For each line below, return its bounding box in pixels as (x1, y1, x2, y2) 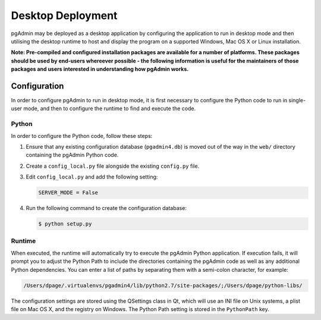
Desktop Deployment (11, 9, 118, 22)
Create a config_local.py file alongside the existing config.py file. (26, 162, 200, 170)
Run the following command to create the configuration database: (26, 205, 187, 212)
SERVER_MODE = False (38, 189, 98, 196)
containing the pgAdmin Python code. (26, 152, 119, 159)
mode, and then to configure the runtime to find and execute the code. (23, 105, 196, 112)
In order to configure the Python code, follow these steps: (11, 132, 153, 139)
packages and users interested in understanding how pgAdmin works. (11, 65, 189, 73)
